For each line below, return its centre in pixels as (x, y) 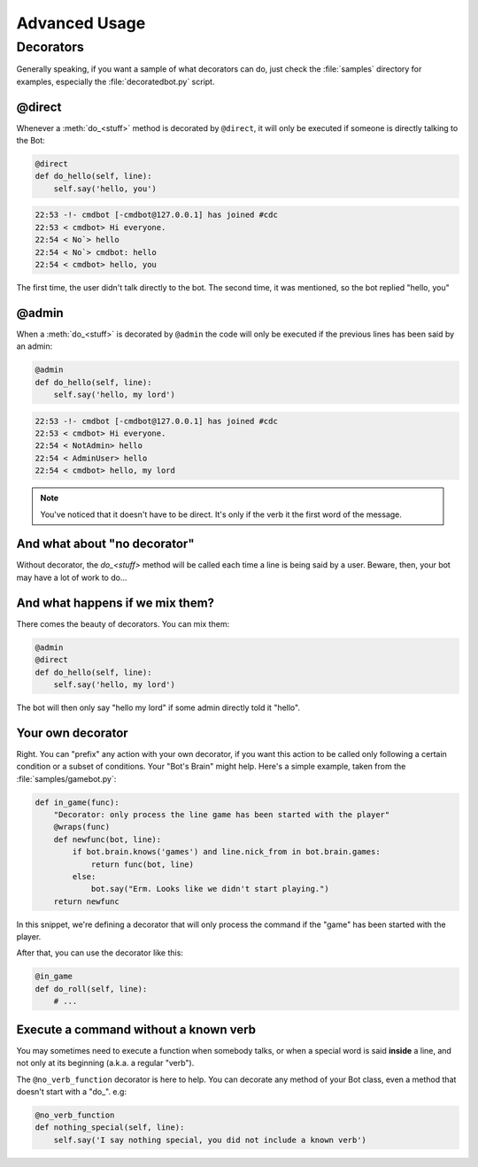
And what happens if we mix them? (116, 603)
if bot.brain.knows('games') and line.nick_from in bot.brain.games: (226, 852)
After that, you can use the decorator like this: (100, 953)
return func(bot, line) (143, 864)
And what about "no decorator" (105, 544)
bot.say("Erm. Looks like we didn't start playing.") (210, 889)
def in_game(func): (77, 802)
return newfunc (86, 901)
